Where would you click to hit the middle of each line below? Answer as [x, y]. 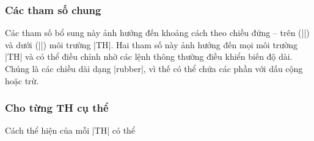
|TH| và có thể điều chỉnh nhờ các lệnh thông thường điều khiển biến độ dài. [149, 56]
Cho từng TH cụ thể [57, 108]
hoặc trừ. [22, 80]
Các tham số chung [53, 9]
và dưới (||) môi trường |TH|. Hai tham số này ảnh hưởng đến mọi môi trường [151, 44]
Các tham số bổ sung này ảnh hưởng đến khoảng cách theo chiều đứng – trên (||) [157, 33]
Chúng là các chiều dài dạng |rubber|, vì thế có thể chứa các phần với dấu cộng [154, 68]
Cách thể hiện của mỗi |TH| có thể [70, 130]
